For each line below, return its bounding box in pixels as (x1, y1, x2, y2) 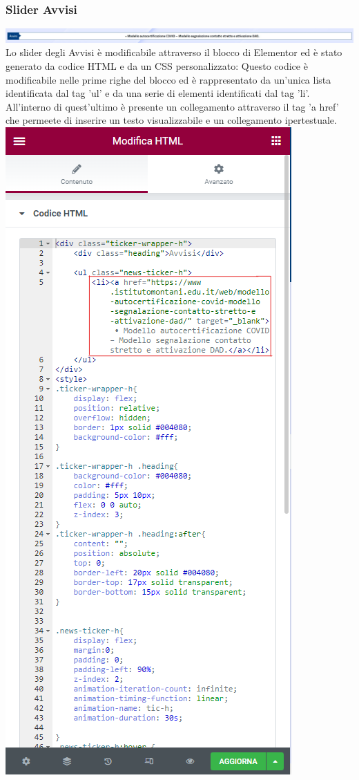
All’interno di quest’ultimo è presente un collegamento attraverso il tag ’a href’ (6, 99, 339, 113)
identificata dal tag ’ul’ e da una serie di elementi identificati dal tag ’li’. (6, 86, 310, 100)
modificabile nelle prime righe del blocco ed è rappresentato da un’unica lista (6, 72, 331, 86)
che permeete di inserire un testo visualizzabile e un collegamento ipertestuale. (6, 113, 337, 127)
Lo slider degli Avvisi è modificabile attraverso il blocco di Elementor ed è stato (6, 45, 342, 59)
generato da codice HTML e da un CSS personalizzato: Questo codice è (6, 59, 308, 73)
